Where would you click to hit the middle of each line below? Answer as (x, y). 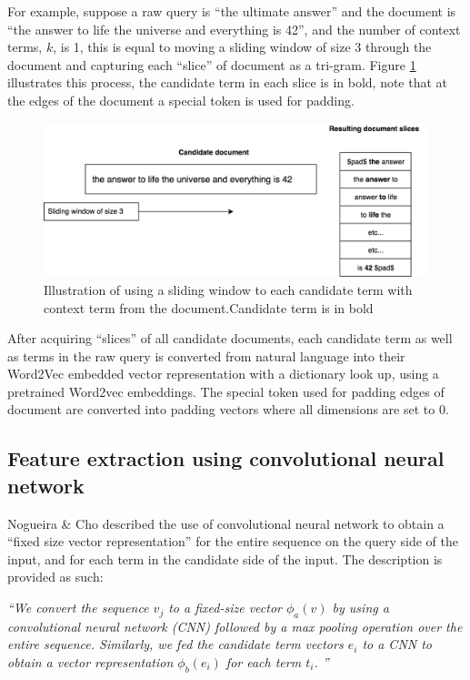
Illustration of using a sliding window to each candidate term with (228, 289)
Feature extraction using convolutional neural (226, 458)
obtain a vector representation (90, 662)
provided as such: (55, 577)
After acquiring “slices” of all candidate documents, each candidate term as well (230, 338)
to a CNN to (397, 644)
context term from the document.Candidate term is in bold (209, 307)
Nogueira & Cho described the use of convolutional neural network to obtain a (226, 523)
